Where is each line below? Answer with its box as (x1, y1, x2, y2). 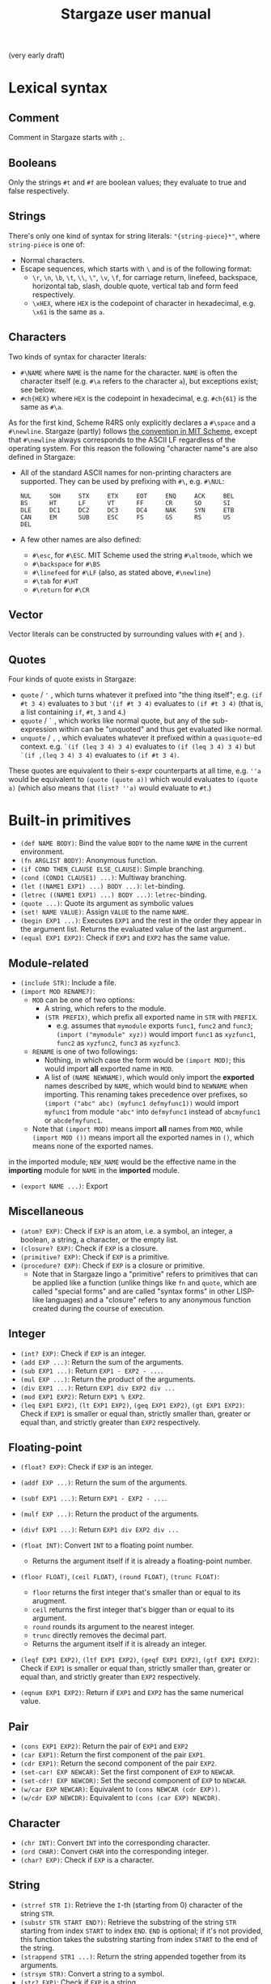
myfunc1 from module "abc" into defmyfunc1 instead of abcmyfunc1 (44, 1107, 261, 1116)
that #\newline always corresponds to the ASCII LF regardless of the (8, 435, 236, 444)
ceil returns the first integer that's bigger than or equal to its (32, 1604, 235, 1615)
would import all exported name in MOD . (44, 1064, 174, 1073)
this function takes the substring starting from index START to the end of (19, 1934, 258, 1944)
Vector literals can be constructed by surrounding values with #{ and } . (8, 629, 245, 639)
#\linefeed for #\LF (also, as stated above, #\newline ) (32, 567, 212, 577)
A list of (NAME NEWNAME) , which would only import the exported (44, 1073, 255, 1081)
